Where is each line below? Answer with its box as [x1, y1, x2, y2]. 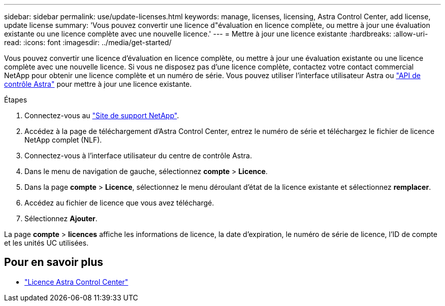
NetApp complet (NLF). [24, 135, 102, 144]
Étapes [4, 95, 27, 104]
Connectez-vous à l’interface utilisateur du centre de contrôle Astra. [24, 151, 252, 160]
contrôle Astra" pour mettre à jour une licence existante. [4, 80, 192, 88]
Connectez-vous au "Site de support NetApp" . [24, 111, 179, 120]
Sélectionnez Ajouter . [24, 214, 98, 223]
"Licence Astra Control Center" [24, 277, 129, 286]
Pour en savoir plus [4, 256, 104, 269]
